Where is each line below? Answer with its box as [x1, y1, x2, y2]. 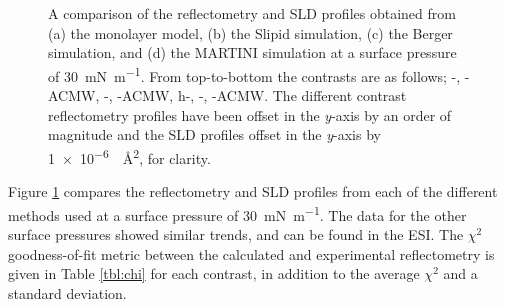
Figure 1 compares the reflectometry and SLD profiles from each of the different [8, 181, 498, 202]
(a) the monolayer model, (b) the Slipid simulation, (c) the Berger [48, 22, 453, 43]
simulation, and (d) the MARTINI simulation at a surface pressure [48, 42, 457, 63]
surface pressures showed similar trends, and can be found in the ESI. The [8, 223, 464, 244]
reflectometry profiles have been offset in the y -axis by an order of [48, 104, 452, 125]
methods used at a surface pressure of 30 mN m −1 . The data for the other [8, 201, 467, 225]
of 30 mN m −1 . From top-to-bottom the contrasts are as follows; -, [48, 62, 461, 86]
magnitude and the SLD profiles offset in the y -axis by [48, 124, 381, 145]
